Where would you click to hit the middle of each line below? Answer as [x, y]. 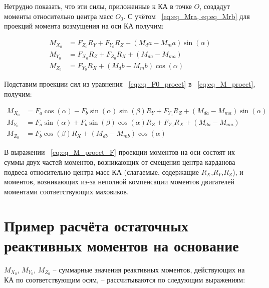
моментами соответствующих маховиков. [66, 191]
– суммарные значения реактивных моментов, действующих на [149, 269]
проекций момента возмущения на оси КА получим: [84, 26]
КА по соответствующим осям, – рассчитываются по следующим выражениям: [125, 280]
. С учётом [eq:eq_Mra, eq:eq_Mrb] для [187, 16]
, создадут [215, 6]
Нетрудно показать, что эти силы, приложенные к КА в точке [98, 6]
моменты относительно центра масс [59, 16]
